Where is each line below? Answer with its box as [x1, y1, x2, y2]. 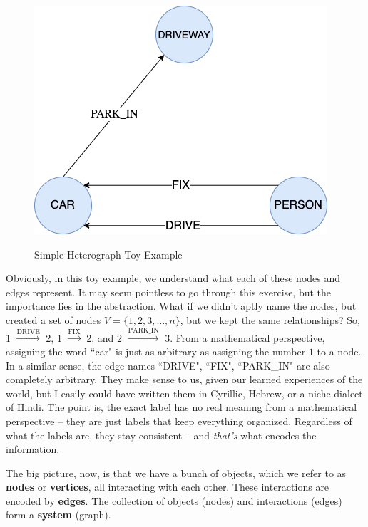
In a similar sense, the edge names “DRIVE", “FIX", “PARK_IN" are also [6, 358, 330, 372]
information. [6, 442, 60, 456]
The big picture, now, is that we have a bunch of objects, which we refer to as [6, 465, 347, 480]
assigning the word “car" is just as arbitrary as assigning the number [6, 343, 306, 358]
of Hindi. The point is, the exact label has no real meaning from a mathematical [6, 400, 357, 414]
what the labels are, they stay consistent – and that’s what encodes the [6, 427, 317, 442]
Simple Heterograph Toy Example [34, 246, 183, 261]
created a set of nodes [6, 312, 101, 327]
